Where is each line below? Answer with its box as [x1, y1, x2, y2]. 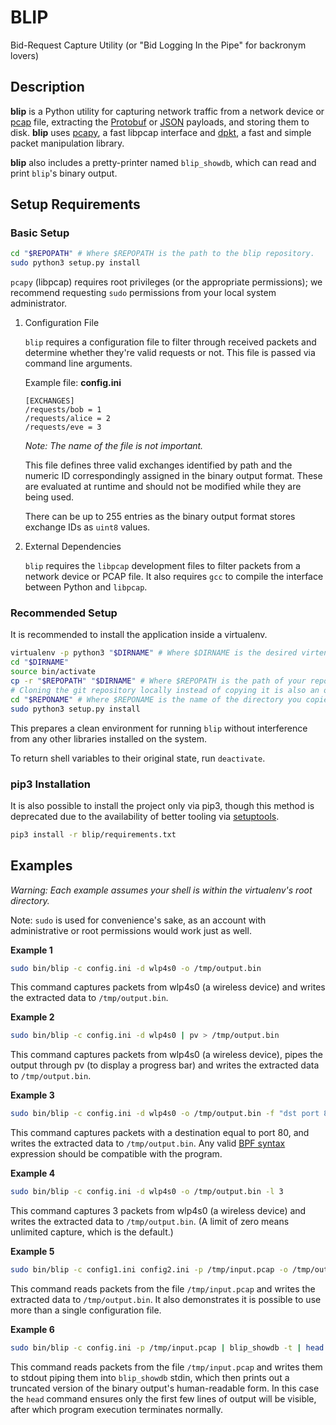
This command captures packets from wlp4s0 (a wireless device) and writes [10, 981, 326, 993]
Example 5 [10, 1246, 55, 1258]
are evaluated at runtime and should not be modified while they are [24, 481, 302, 493]
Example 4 [10, 1167, 56, 1180]
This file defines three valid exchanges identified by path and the [24, 459, 293, 471]
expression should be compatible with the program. [10, 1148, 223, 1160]
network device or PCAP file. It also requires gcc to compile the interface [24, 571, 324, 583]
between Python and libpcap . [24, 581, 148, 593]
